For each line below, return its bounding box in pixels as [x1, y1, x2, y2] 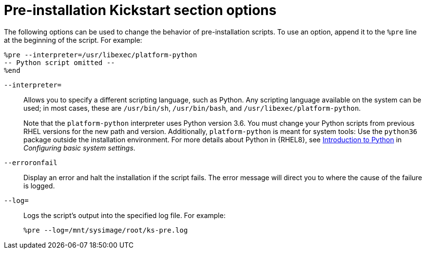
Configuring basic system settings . [23, 143, 136, 152]
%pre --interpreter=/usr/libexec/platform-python [4, 51, 197, 59]
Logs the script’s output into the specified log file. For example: [23, 211, 226, 219]
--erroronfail [4, 158, 58, 167]
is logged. [23, 181, 55, 190]
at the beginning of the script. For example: [4, 35, 142, 44]
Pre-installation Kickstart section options [4, 2, 277, 18]
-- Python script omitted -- [4, 58, 115, 67]
